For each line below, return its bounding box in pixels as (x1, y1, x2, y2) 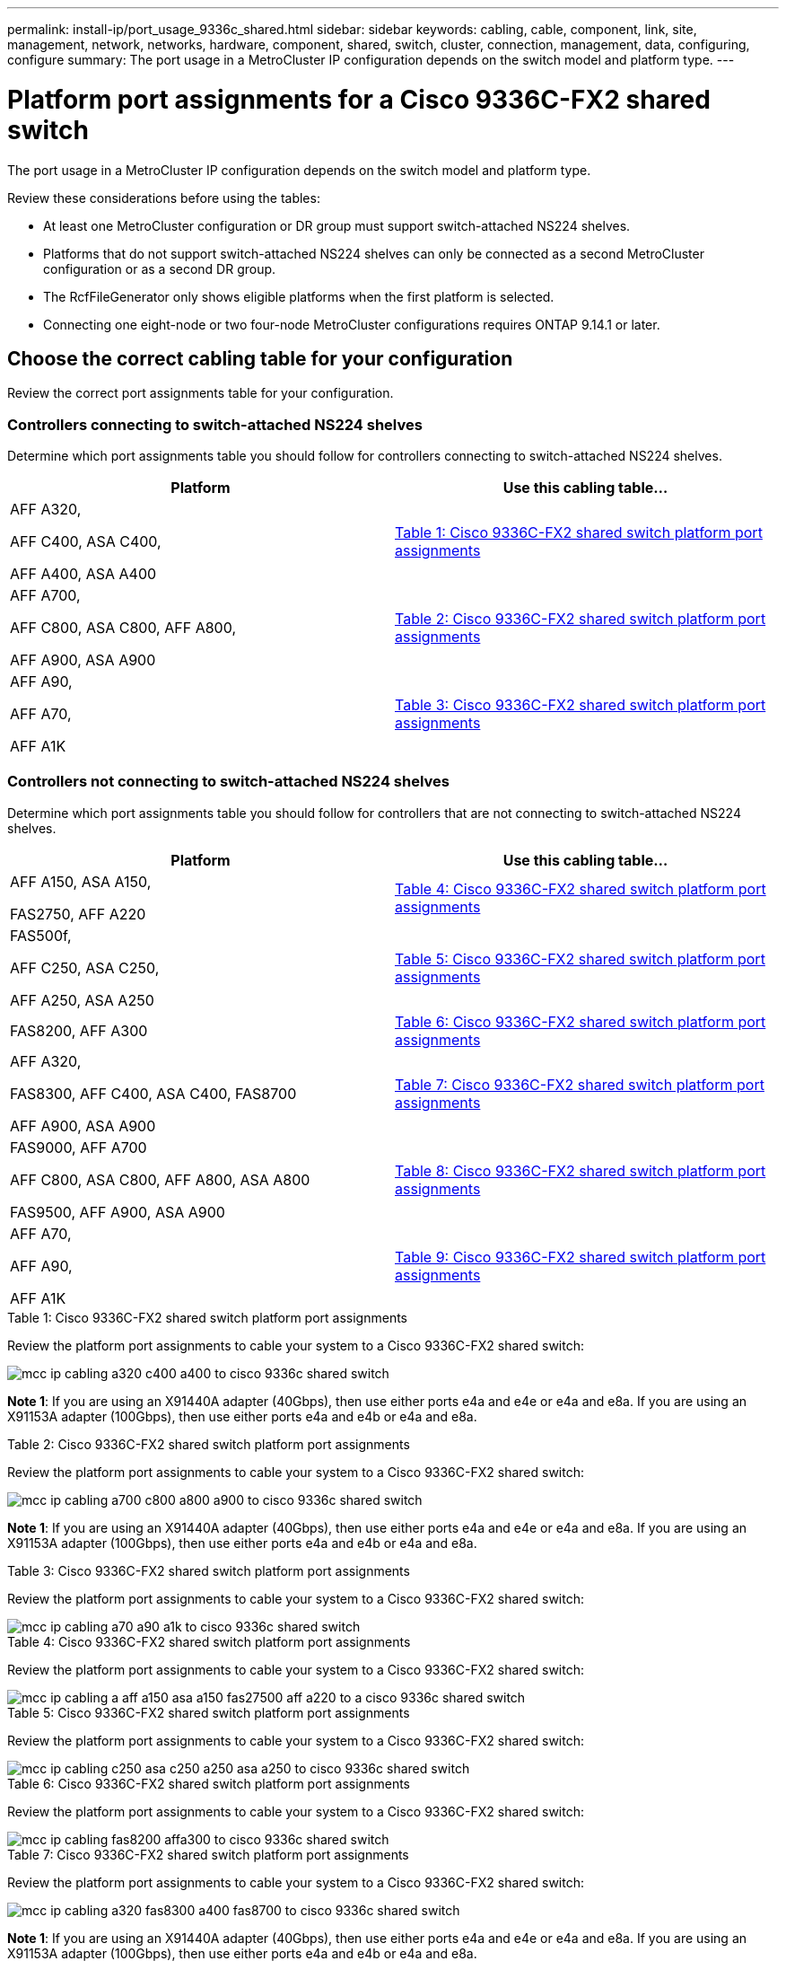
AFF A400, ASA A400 (10, 565, 157, 584)
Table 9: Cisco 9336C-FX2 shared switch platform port (395, 1247, 766, 1266)
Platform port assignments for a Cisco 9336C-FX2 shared (7, 84, 711, 115)
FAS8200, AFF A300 (10, 1021, 148, 1040)
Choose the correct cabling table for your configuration (7, 347, 513, 370)
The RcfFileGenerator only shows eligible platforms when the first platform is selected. (43, 288, 555, 304)
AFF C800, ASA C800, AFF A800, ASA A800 (10, 1170, 310, 1189)
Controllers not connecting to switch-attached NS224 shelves (7, 772, 450, 791)
